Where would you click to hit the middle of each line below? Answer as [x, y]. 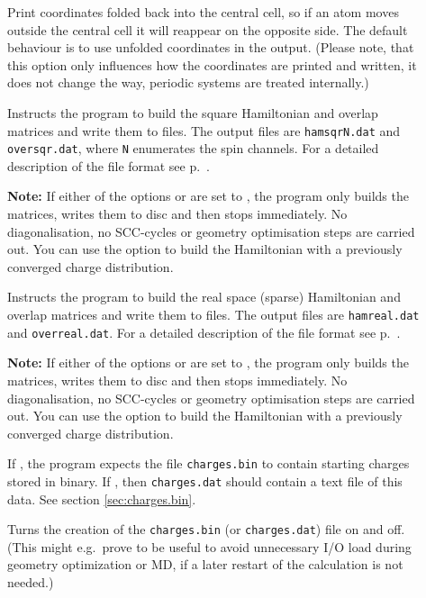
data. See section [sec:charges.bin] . [102, 498]
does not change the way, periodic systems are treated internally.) [188, 82]
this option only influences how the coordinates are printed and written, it [212, 64]
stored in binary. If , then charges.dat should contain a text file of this [205, 480]
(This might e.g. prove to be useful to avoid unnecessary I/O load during [209, 546]
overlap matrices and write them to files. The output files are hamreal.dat [213, 315]
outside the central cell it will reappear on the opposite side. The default [208, 29]
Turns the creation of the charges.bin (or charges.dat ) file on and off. [206, 529]
